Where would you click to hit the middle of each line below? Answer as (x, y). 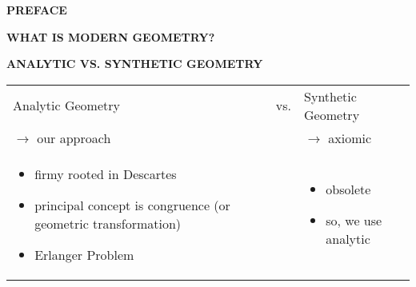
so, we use (354, 221)
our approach (74, 138)
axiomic (350, 138)
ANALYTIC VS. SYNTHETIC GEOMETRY (135, 64)
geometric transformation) (108, 223)
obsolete (348, 189)
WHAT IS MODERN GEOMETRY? (111, 36)
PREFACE (37, 10)
